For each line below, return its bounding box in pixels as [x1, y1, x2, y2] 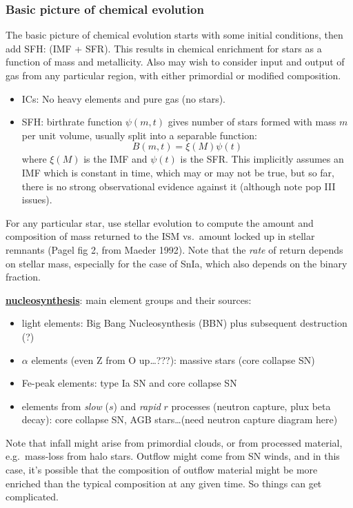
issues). [21, 192, 52, 207]
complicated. [6, 489, 59, 504]
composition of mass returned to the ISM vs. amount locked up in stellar [6, 229, 315, 243]
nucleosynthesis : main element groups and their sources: [6, 292, 252, 307]
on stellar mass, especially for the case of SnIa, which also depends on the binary [6, 256, 347, 270]
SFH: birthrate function [21, 114, 123, 129]
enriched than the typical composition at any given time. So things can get [6, 476, 322, 490]
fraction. [6, 270, 41, 284]
